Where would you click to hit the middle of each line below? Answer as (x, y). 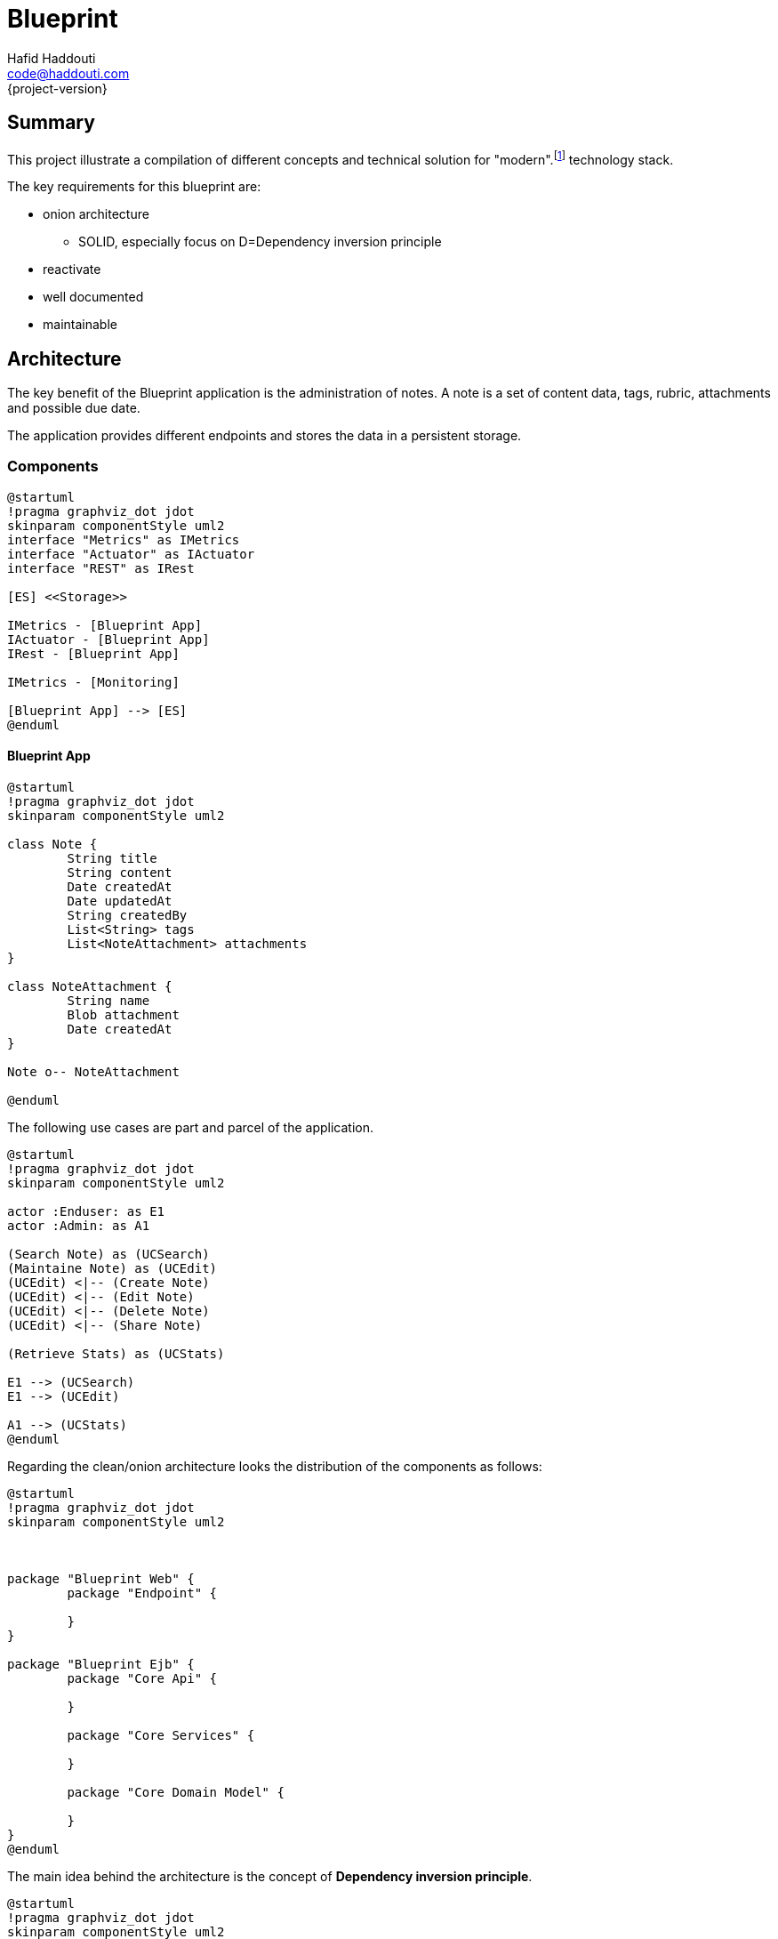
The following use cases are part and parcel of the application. (191, 1128)
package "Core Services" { (161, 1736)
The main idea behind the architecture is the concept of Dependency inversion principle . (270, 1877)
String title (112, 859)
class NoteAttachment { (90, 987)
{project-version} (57, 88)
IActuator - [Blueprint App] (108, 639)
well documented (93, 297)
